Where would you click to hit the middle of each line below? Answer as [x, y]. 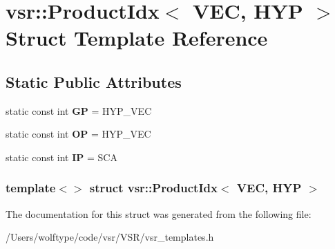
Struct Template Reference [137, 38]
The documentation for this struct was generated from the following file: [159, 213]
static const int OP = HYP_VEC [78, 134]
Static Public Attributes [94, 81]
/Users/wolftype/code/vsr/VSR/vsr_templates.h [110, 237]
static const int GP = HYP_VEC [79, 110]
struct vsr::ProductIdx [153, 188]
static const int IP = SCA [61, 157]
